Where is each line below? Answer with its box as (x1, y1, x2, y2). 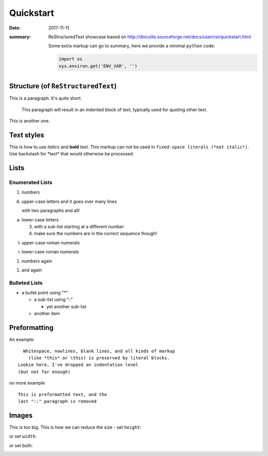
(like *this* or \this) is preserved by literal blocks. (28, 355, 170, 361)
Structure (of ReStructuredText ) (9, 82, 117, 90)
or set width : (9, 433, 37, 439)
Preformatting (9, 324, 54, 332)
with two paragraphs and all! (21, 207, 80, 213)
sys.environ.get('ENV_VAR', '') (59, 63, 137, 69)
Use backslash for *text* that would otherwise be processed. (9, 151, 134, 157)
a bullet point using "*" (21, 290, 68, 296)
